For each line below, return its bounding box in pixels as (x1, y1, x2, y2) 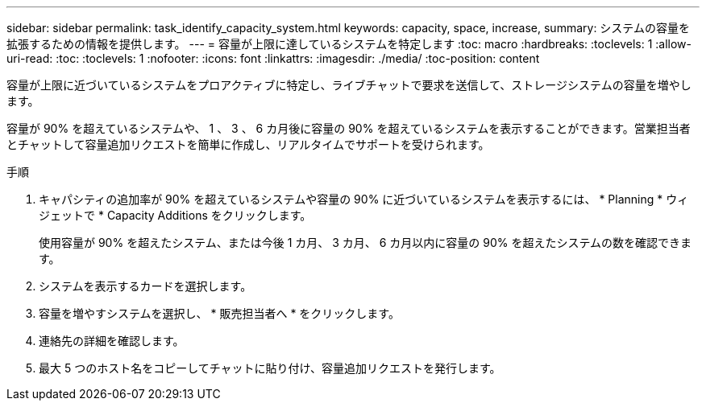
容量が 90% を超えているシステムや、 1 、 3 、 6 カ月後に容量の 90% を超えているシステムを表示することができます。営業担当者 (6, 121, 691, 135)
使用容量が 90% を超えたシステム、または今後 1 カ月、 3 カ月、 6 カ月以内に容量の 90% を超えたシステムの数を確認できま (39, 236, 692, 249)
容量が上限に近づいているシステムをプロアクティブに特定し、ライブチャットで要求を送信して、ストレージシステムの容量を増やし (6, 78, 691, 92)
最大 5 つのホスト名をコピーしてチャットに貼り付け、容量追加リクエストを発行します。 (39, 361, 501, 375)
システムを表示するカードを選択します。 (39, 279, 252, 293)
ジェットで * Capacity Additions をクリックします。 (39, 208, 312, 222)
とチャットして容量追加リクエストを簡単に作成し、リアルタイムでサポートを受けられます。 (6, 138, 490, 151)
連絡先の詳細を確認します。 (39, 334, 185, 347)
